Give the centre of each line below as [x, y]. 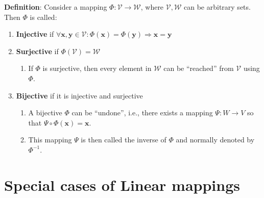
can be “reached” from [199, 68]
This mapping [50, 140]
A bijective [45, 113]
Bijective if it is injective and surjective [79, 95]
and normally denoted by [215, 140]
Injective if [35, 34]
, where [152, 7]
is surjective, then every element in [97, 68]
